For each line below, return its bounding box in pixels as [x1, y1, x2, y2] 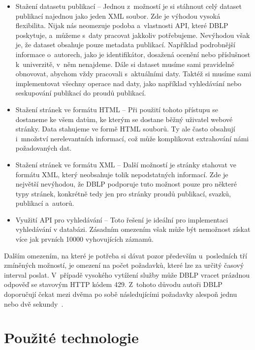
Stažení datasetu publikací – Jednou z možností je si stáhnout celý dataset [15, 1, 242, 11]
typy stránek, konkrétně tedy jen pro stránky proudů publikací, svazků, [15, 188, 231, 198]
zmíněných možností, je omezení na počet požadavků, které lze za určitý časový [4, 260, 244, 270]
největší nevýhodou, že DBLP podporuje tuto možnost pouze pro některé [15, 179, 237, 189]
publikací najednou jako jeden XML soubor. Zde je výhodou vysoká [15, 10, 221, 21]
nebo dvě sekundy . [4, 298, 64, 309]
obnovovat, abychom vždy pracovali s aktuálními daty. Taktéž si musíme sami [15, 68, 252, 79]
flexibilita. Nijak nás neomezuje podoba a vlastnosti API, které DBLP [15, 20, 228, 31]
